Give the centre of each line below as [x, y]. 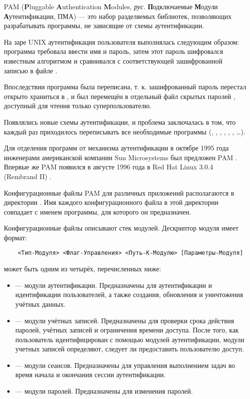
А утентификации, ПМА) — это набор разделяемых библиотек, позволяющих [118, 16]
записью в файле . [31, 70]
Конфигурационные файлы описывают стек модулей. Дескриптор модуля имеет [121, 228]
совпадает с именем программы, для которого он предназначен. [98, 211]
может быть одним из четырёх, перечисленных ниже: [83, 269]
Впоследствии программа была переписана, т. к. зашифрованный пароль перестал [125, 87]
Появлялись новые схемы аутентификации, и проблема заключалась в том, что [120, 122]
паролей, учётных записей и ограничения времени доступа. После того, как [127, 330]
